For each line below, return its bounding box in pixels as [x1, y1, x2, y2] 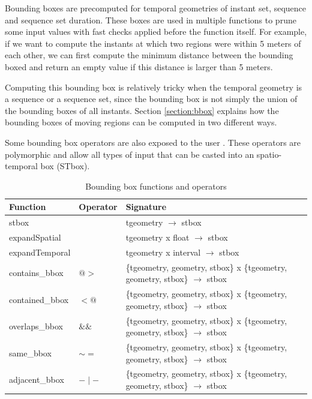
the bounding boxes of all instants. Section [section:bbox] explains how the [5, 104, 279, 116]
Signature [125, 200, 167, 213]
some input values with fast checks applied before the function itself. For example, [5, 25, 307, 38]
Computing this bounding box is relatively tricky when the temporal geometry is [5, 80, 302, 93]
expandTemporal [9, 245, 71, 258]
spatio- [256, 148, 282, 160]
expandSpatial [9, 231, 61, 243]
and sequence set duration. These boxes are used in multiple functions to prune [5, 13, 296, 26]
